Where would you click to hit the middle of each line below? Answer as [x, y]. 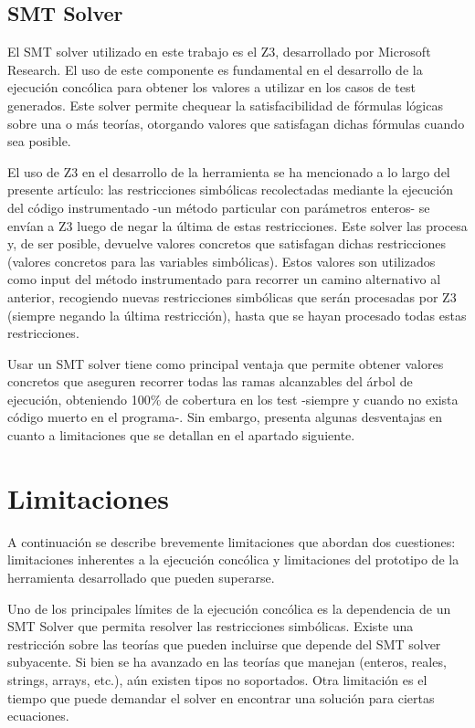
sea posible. [39, 141]
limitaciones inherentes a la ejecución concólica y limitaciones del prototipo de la [233, 559]
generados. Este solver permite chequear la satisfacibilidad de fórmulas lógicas [225, 105]
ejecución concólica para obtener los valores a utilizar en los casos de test [211, 87]
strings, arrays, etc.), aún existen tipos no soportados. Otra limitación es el [217, 679]
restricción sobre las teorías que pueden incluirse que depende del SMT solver [224, 644]
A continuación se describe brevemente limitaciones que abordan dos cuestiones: [232, 541]
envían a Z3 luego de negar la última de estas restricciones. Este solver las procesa [237, 225]
